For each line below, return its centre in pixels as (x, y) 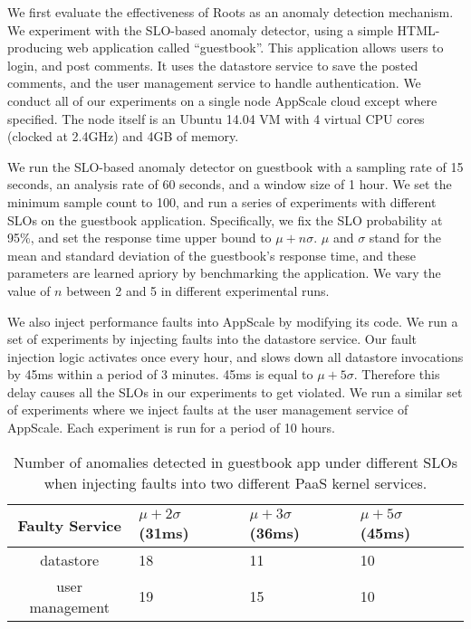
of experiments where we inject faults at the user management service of (208, 410)
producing (35, 48)
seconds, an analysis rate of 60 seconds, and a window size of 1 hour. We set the (230, 184)
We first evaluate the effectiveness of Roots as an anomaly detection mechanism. (231, 12)
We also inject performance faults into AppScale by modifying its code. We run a (233, 321)
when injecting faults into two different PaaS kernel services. (235, 482)
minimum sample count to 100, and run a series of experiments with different (222, 201)
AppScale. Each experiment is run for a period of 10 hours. (171, 428)
